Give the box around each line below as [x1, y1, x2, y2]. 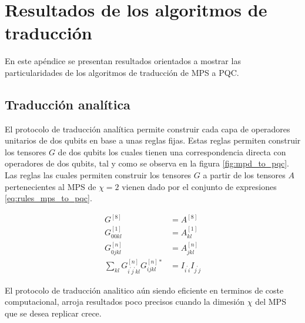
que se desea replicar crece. [5, 307, 102, 319]
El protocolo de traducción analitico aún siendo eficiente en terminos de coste [5, 284, 284, 296]
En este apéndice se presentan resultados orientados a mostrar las [5, 55, 241, 67]
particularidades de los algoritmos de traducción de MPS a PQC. [5, 66, 239, 78]
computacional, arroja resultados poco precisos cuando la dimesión [5, 295, 245, 308]
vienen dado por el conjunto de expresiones [122, 180, 277, 192]
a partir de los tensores [203, 169, 286, 181]
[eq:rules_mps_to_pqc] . [5, 192, 92, 204]
